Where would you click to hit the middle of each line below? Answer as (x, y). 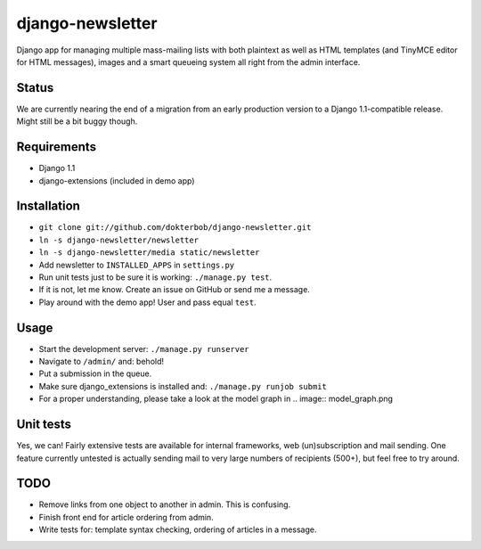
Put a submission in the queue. (95, 373)
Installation (48, 206)
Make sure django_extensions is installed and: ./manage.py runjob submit (183, 386)
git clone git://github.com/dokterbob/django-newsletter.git (175, 228)
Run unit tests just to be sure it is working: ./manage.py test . (155, 277)
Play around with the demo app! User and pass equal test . (148, 302)
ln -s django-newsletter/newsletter (119, 240)
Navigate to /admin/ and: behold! (102, 362)
